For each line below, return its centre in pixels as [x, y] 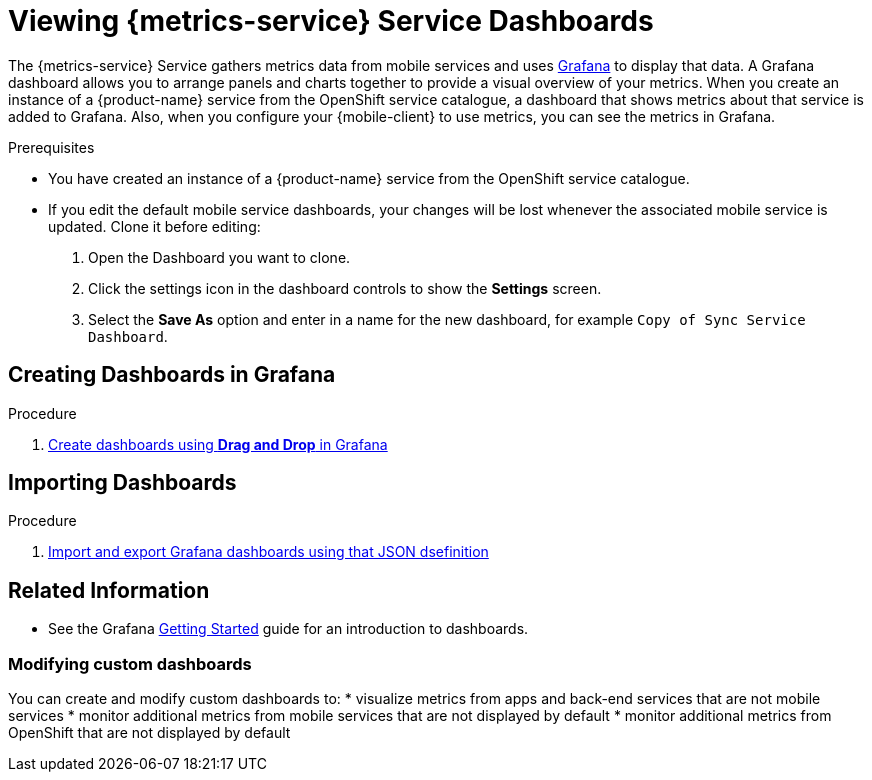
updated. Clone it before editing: [154, 226]
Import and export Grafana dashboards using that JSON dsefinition [268, 552]
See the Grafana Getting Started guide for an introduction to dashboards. [288, 629]
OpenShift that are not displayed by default [149, 733]
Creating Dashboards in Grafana [172, 375]
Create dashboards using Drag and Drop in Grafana [218, 444]
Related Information [109, 590]
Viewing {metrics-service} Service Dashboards [331, 21]
